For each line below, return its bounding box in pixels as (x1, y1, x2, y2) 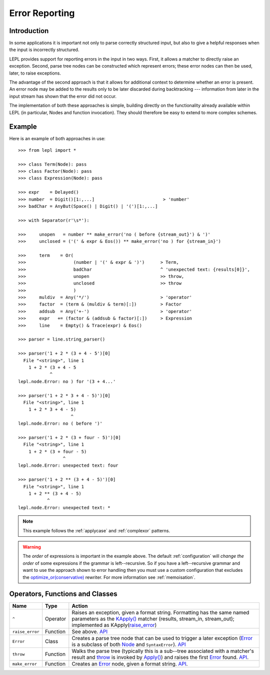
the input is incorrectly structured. (9, 47, 79, 53)
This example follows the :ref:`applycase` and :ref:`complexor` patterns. (22, 527, 170, 533)
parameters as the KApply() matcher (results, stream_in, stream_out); (71, 615, 234, 622)
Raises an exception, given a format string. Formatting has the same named (71, 609, 249, 616)
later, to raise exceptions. (9, 70, 61, 76)
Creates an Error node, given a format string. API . (71, 660, 188, 667)
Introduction (9, 27, 49, 35)
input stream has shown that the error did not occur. (9, 93, 117, 99)
